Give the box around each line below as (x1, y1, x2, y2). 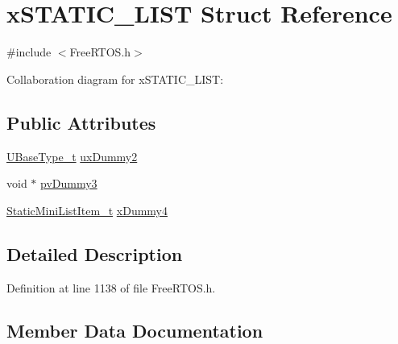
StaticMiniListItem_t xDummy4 (6, 201, 168, 218)
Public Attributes (6, 110, 156, 135)
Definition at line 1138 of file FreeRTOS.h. (6, 279, 216, 296)
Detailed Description (6, 241, 183, 266)
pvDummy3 (40, 175, 97, 192)
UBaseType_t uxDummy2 (6, 147, 138, 164)
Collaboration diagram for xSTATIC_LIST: (6, 70, 224, 87)
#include (6, 44, 52, 60)
